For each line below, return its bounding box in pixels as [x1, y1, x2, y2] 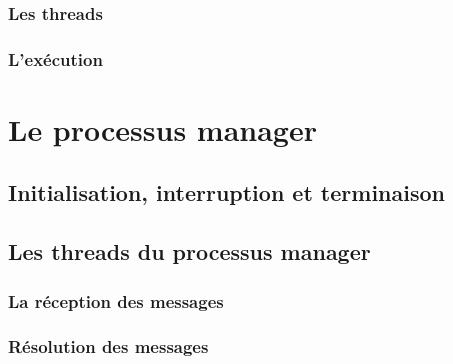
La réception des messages [8, 288, 224, 313]
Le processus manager [8, 108, 317, 149]
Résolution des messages [8, 334, 209, 359]
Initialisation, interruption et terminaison [8, 177, 445, 208]
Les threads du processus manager [8, 236, 371, 267]
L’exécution [8, 46, 103, 71]
